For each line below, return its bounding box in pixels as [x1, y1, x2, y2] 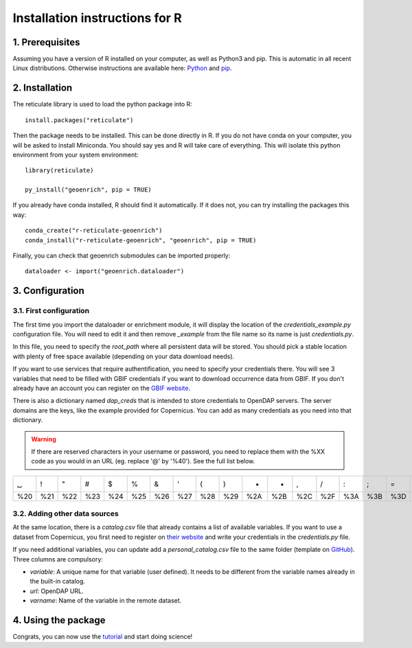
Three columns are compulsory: [12, 555, 103, 563]
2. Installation [12, 82, 73, 94]
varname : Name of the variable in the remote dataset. [30, 597, 182, 605]
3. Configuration [12, 285, 85, 297]
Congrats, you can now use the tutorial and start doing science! [12, 632, 193, 641]
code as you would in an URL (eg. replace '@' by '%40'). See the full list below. [31, 457, 255, 465]
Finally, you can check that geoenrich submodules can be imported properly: [12, 251, 231, 260]
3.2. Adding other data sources [12, 509, 119, 518]
